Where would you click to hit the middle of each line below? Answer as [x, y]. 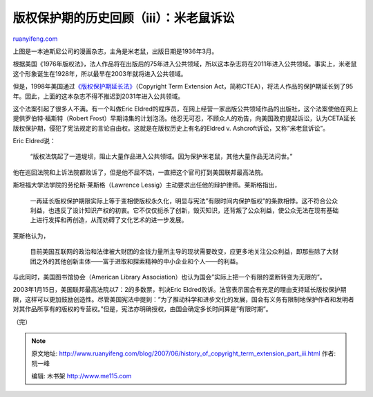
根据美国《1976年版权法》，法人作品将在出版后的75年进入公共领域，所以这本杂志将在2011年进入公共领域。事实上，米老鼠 [185, 64]
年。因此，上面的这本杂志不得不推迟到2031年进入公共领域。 [98, 96]
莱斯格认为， [31, 236]
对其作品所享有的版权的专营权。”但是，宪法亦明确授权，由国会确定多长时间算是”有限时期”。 [142, 309]
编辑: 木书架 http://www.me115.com [82, 376]
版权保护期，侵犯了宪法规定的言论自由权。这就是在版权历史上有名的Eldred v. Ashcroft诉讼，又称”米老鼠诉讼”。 [171, 128]
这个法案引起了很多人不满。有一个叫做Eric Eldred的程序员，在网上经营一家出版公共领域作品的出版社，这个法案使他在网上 [185, 109]
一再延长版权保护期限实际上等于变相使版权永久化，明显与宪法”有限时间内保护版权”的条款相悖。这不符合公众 [184, 201]
